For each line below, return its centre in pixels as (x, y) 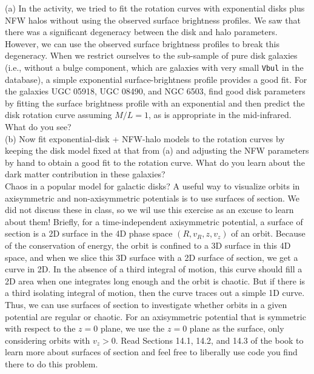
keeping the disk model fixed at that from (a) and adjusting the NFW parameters (157, 150)
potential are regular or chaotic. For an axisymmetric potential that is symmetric (155, 316)
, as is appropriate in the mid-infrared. (220, 115)
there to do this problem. (52, 363)
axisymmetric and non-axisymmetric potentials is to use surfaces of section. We (152, 198)
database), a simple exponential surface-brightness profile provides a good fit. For (156, 79)
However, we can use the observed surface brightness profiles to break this (142, 43)
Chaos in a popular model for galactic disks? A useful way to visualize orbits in (152, 185)
